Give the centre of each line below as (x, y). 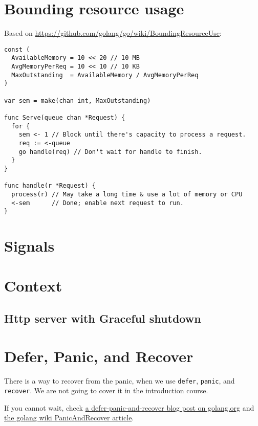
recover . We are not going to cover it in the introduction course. (106, 390)
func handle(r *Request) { (50, 186)
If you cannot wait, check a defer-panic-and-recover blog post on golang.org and (129, 407)
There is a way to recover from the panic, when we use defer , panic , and (120, 380)
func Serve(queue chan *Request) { (65, 117)
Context (33, 286)
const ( (17, 49)
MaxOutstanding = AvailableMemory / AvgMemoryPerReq (105, 75)
